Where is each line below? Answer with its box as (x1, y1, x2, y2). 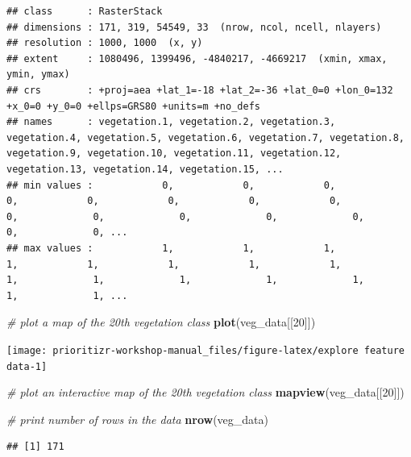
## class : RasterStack (6, 6, 163, 17)
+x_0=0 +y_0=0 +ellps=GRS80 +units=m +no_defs (6, 100, 260, 112)
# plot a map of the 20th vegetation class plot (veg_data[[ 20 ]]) (6, 314, 316, 330)
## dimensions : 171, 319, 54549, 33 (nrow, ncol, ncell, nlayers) (6, 21, 382, 33)
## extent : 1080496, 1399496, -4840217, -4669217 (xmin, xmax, (6, 52, 388, 64)
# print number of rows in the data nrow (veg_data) (6, 410, 269, 427)
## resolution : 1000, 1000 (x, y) (6, 37, 203, 49)
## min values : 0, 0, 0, (6, 179, 336, 191)
